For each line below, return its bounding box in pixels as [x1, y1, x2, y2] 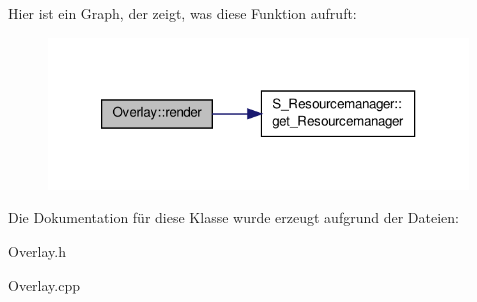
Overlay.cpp [8, 274, 81, 295]
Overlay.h [8, 240, 67, 261]
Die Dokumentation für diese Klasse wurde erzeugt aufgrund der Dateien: [8, 207, 459, 228]
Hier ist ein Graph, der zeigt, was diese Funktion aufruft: [8, 3, 357, 23]
